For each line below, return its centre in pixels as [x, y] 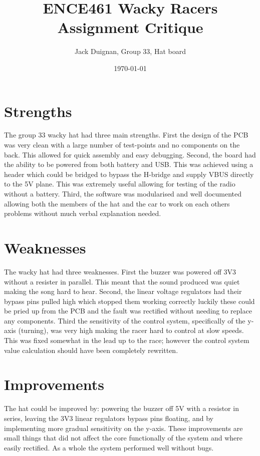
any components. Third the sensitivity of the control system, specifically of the [125, 320]
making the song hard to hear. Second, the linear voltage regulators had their [123, 291]
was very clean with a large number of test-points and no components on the [122, 145]
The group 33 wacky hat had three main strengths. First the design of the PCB [126, 135]
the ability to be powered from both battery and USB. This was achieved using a [129, 164]
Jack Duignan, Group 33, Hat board [130, 51]
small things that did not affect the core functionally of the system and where [123, 438]
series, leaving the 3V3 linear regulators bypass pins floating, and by [109, 418]
